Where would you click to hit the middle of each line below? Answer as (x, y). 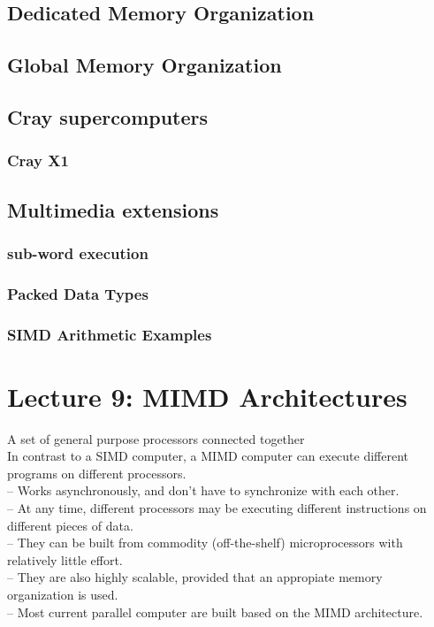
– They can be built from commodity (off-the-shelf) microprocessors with (205, 543)
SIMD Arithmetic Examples (110, 334)
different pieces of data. (70, 525)
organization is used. (63, 594)
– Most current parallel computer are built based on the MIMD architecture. (215, 612)
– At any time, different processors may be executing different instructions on (217, 508)
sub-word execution (78, 252)
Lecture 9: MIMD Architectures (207, 396)
